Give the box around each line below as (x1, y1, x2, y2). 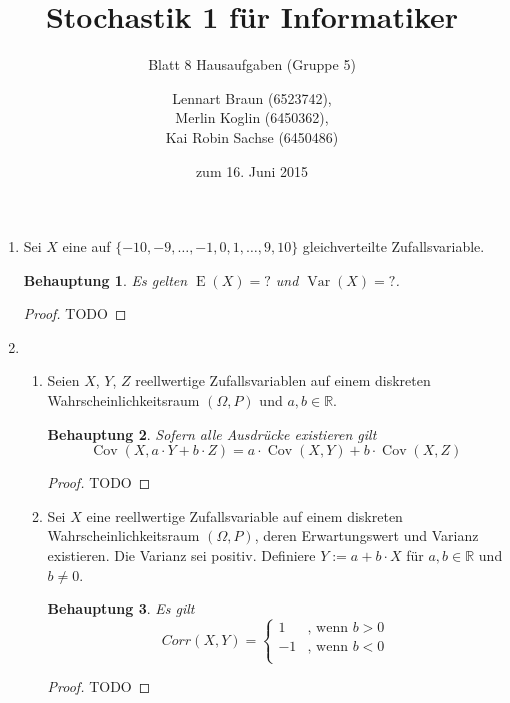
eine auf (62, 236, 111, 257)
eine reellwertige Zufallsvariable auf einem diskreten (86, 505, 403, 526)
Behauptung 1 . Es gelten (23, 269, 188, 290)
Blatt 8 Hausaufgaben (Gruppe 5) (148, 54, 356, 75)
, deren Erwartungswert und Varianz (254, 525, 479, 546)
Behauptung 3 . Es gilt (47, 598, 195, 619)
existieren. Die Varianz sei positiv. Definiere (47, 545, 316, 566)
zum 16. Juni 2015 (195, 160, 309, 181)
